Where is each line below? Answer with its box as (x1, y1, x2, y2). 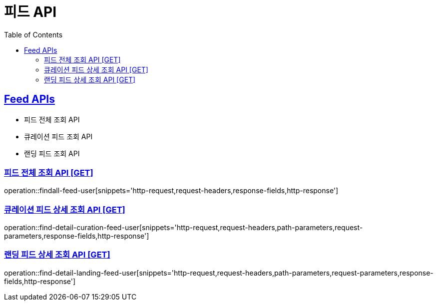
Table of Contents (4, 30, 63, 39)
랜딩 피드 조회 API (24, 149, 80, 158)
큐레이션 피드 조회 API (24, 132, 93, 141)
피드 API (4, 3, 57, 20)
